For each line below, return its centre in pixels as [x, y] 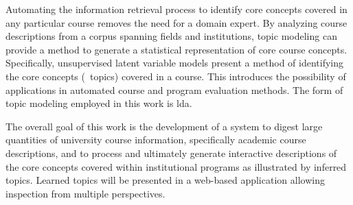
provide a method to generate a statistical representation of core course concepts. [176, 49]
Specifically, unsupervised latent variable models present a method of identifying [175, 63]
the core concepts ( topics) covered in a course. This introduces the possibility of [176, 76]
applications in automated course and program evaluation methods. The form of [174, 89]
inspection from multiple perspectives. [86, 193]
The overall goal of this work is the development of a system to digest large [164, 126]
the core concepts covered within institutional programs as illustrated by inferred [176, 166]
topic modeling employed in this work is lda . [99, 103]
